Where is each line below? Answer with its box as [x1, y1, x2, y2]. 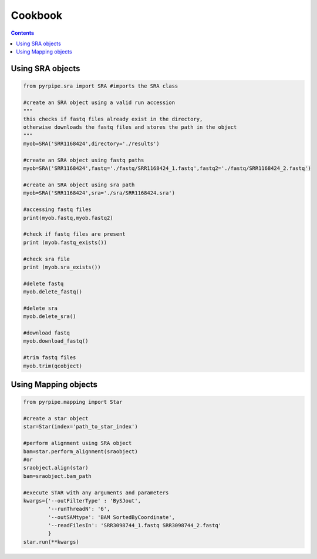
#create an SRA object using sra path [23, 182, 135, 188]
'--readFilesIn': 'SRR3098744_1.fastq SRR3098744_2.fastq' [48, 522, 222, 529]
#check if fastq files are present [23, 231, 126, 237]
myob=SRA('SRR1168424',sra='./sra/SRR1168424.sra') [23, 190, 176, 196]
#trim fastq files [23, 354, 76, 361]
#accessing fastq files [23, 206, 92, 213]
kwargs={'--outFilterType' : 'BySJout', [23, 497, 141, 504]
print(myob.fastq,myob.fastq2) [23, 215, 114, 221]
